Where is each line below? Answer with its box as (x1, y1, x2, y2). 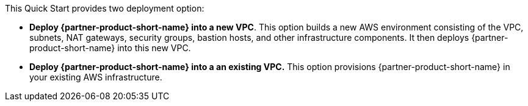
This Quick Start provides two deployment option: (5, 3, 204, 13)
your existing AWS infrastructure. (29, 72, 162, 82)
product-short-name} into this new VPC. (29, 43, 191, 53)
